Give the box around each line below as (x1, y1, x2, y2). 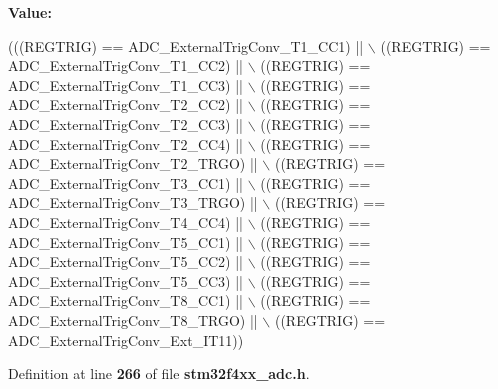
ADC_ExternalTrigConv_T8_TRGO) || (8, 309, 258, 330)
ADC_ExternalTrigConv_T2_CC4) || (8, 133, 243, 154)
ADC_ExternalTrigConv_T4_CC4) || (8, 211, 243, 232)
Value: (8, 2, 52, 22)
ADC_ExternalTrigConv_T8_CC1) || (8, 290, 243, 311)
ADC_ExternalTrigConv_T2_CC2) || (8, 94, 243, 115)
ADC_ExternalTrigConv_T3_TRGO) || (8, 192, 258, 213)
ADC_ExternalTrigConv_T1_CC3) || (8, 74, 243, 95)
